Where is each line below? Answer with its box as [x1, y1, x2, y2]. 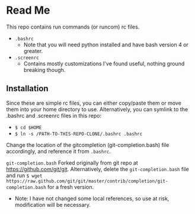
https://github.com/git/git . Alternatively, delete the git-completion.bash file [6, 165, 189, 172]
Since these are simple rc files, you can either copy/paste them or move [6, 99, 182, 106]
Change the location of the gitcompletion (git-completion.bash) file [6, 141, 170, 149]
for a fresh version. [47, 183, 94, 190]
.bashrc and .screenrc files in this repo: [6, 112, 102, 119]
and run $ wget [6, 172, 43, 179]
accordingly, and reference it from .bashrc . [6, 147, 111, 155]
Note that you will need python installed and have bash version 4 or [23, 41, 188, 48]
